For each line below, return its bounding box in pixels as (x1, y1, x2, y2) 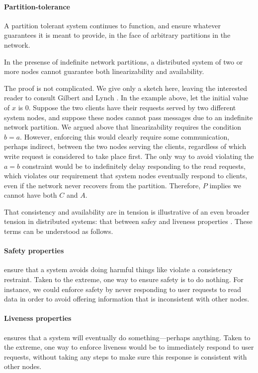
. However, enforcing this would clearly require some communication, (20, 131, 230, 142)
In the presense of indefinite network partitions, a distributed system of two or (4, 56, 243, 67)
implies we (209, 180, 241, 190)
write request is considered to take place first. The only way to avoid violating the (4, 150, 254, 161)
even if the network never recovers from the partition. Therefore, (4, 180, 201, 190)
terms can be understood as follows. (4, 226, 113, 236)
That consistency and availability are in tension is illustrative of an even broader (4, 206, 250, 217)
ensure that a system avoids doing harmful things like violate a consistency (4, 264, 233, 275)
